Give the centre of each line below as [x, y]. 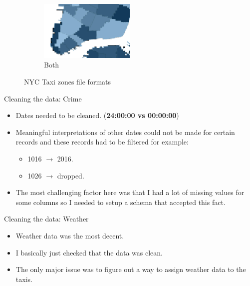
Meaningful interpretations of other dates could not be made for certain [125, 132]
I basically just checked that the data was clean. [89, 252]
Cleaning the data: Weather [46, 219]
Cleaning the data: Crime [43, 98]
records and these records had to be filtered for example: [102, 142]
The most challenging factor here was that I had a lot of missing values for [130, 192]
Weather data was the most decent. [70, 235]
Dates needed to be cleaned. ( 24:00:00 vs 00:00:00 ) [97, 115]
